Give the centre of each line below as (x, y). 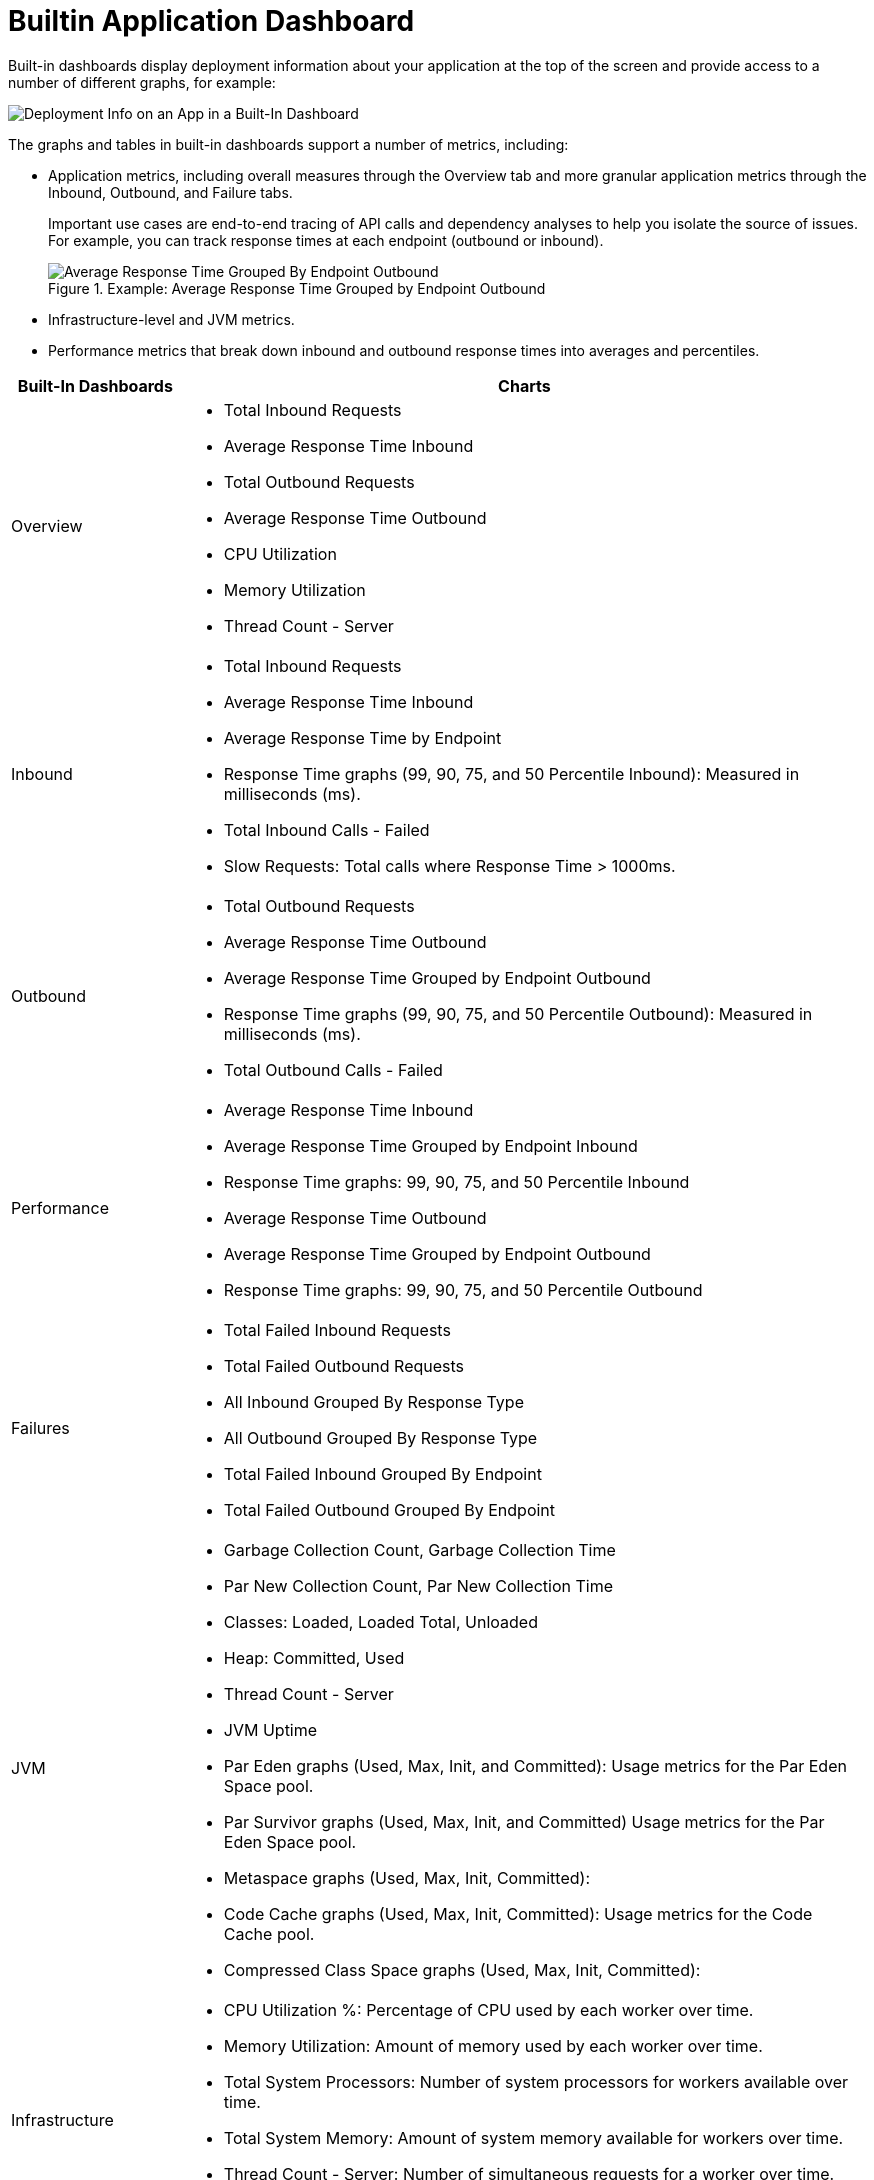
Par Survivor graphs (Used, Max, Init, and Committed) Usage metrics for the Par (524, 1821)
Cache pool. (269, 1933)
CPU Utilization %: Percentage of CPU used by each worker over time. (488, 2009)
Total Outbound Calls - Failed (333, 1069)
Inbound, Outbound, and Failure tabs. (170, 192)
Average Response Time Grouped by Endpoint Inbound (430, 1145)
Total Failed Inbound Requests (337, 1329)
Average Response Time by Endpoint (362, 737)
